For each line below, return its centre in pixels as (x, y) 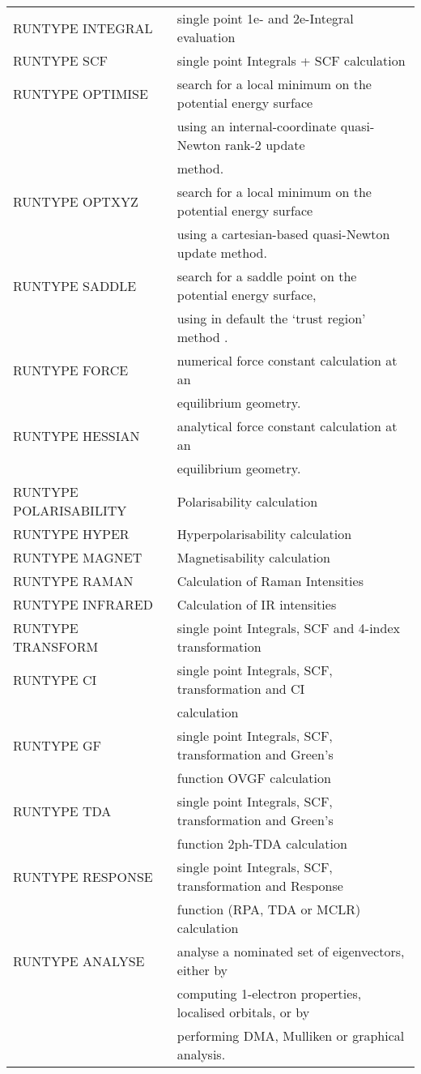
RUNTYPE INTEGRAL (83, 28)
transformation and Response (260, 886)
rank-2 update (265, 145)
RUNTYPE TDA (62, 811)
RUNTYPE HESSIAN (77, 435)
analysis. (201, 1054)
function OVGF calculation (254, 778)
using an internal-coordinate (257, 126)
